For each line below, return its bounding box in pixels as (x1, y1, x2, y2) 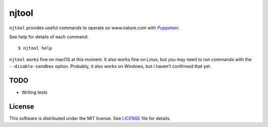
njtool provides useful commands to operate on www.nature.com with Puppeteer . (9, 25, 180, 31)
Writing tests (21, 89, 48, 95)
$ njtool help (18, 45, 52, 51)
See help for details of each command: (9, 34, 89, 40)
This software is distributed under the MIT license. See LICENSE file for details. (9, 115, 171, 121)
